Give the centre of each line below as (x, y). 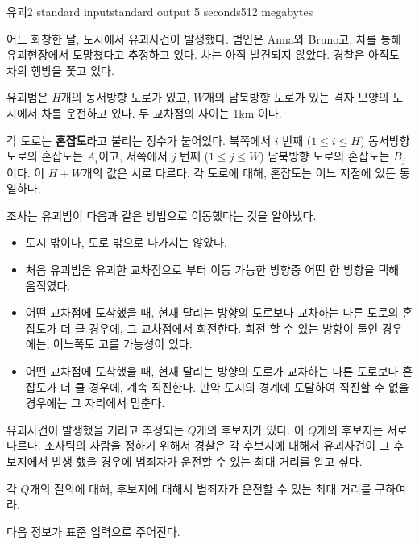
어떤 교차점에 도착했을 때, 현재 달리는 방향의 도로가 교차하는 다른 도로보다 (212, 370)
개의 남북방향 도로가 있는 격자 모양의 (297, 97)
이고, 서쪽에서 (133, 156)
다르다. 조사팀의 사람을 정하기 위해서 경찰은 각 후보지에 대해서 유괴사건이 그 (198, 445)
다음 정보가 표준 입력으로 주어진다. (93, 531)
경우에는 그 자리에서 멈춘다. (95, 403)
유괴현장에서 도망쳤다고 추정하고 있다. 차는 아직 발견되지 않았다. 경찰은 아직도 (203, 54)
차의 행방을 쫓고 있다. (60, 70)
